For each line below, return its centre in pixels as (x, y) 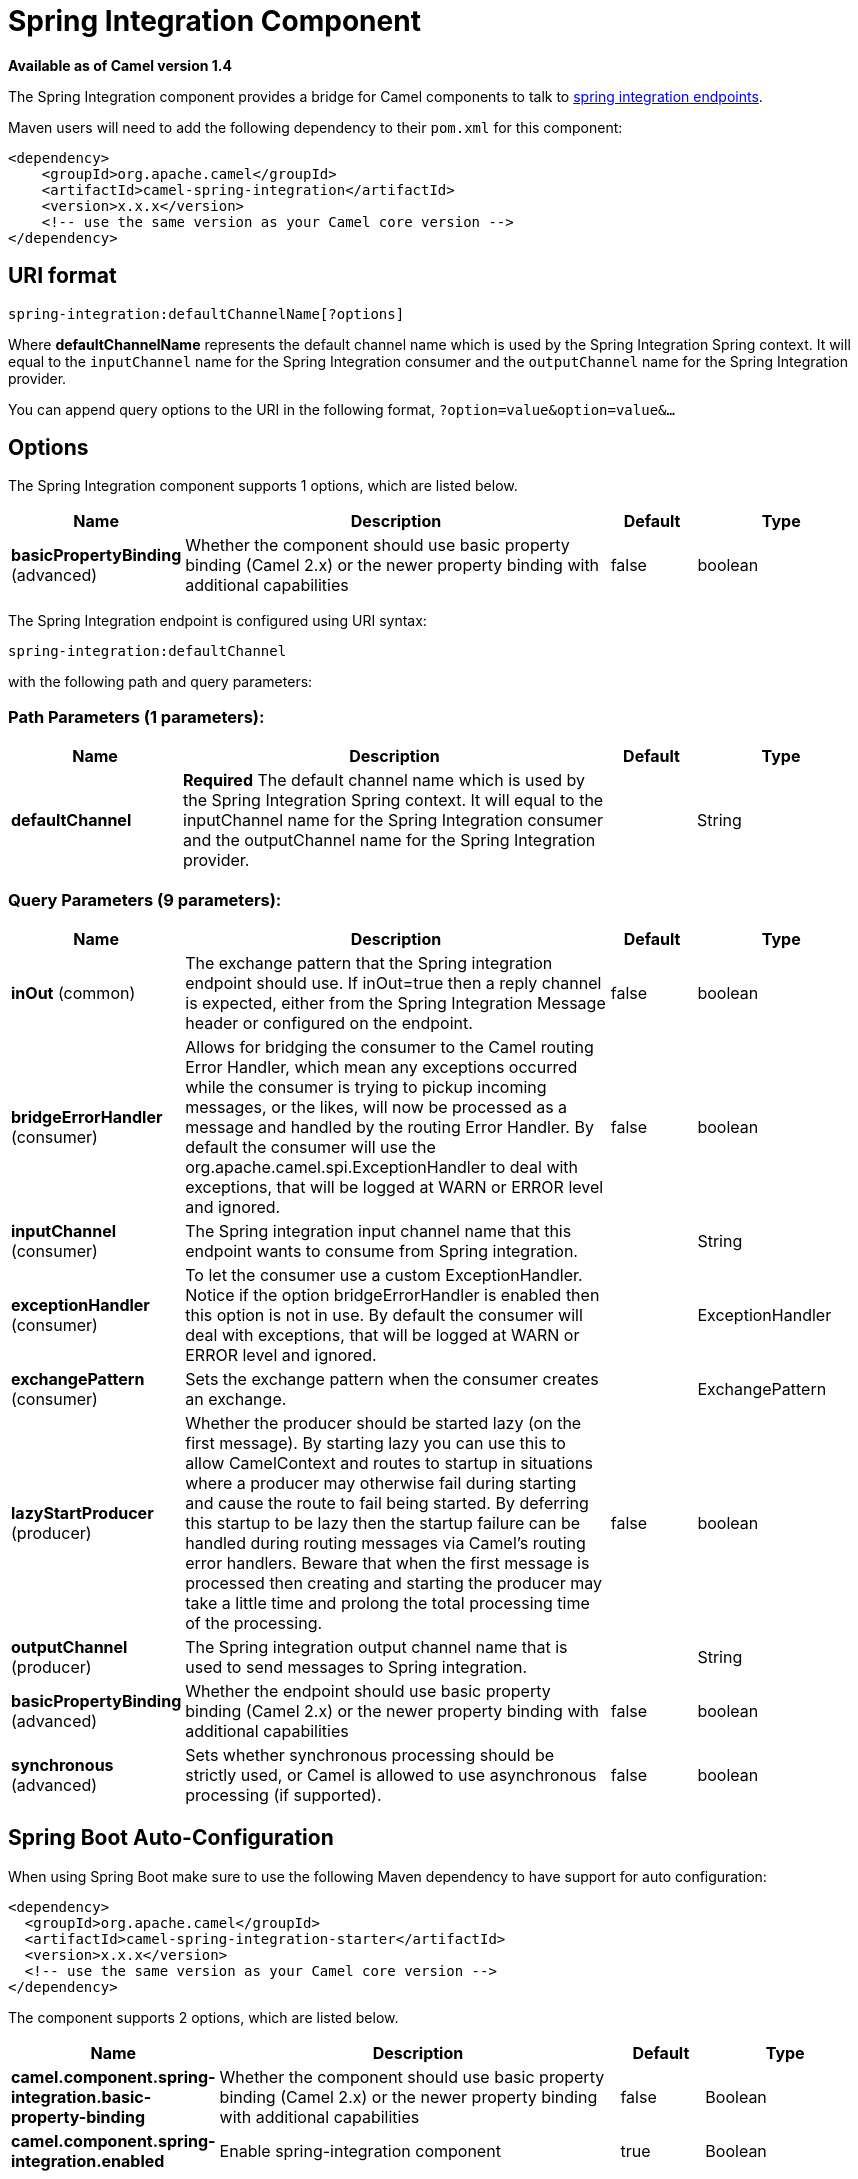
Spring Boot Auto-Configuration (171, 1838)
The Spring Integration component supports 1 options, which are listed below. (263, 486)
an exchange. (236, 1398)
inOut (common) (73, 992)
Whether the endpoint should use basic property (368, 1690)
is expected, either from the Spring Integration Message (395, 1002)
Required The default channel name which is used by (384, 780)
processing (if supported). (283, 1794)
